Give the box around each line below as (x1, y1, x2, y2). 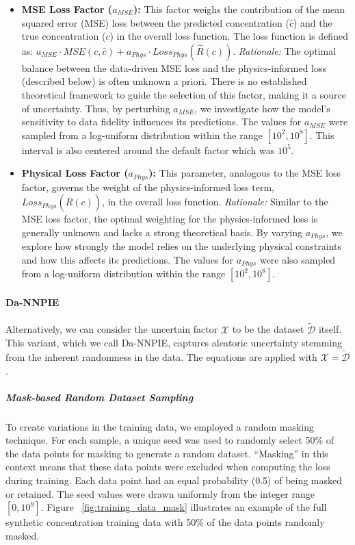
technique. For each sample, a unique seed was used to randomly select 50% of (5, 433, 334, 447)
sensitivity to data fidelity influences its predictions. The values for (21, 114, 302, 129)
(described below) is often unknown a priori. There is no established (21, 74, 307, 88)
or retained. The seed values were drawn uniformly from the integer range (5, 486, 315, 500)
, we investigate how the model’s (194, 101, 330, 115)
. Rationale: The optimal (233, 43, 337, 58)
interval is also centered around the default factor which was (21, 142, 275, 157)
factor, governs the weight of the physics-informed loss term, (21, 179, 274, 194)
